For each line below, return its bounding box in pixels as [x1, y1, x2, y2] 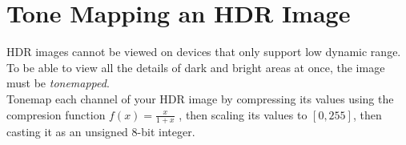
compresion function [6, 106, 106, 123]
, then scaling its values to [179, 106, 308, 123]
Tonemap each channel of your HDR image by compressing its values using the [6, 90, 394, 107]
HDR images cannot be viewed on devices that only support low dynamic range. [6, 43, 401, 60]
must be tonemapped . [6, 75, 110, 91]
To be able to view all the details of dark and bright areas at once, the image [6, 58, 385, 75]
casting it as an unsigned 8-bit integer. [6, 123, 195, 140]
